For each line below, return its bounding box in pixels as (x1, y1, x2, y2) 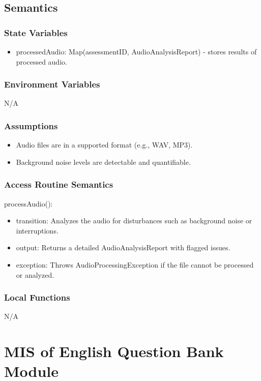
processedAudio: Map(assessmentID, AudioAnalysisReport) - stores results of (16, 46, 257, 56)
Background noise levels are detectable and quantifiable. (16, 156, 191, 167)
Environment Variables (4, 78, 100, 91)
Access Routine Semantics (4, 178, 113, 191)
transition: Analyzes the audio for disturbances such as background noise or (16, 215, 252, 226)
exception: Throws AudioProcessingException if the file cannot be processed (16, 259, 254, 270)
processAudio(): (4, 198, 53, 209)
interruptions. (16, 225, 59, 236)
